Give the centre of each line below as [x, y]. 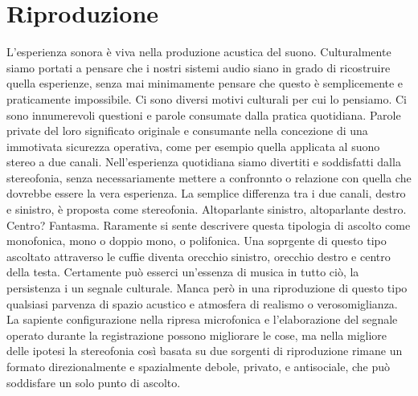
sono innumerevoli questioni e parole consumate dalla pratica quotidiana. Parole [204, 114]
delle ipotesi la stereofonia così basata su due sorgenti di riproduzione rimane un [205, 351]
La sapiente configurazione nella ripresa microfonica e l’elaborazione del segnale [202, 319]
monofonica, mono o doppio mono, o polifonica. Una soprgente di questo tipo [197, 241]
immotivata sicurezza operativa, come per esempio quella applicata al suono [193, 146]
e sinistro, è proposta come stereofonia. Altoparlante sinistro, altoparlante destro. [207, 209]
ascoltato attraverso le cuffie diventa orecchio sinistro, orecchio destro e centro [199, 256]
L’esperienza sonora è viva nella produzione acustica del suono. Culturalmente [199, 52]
